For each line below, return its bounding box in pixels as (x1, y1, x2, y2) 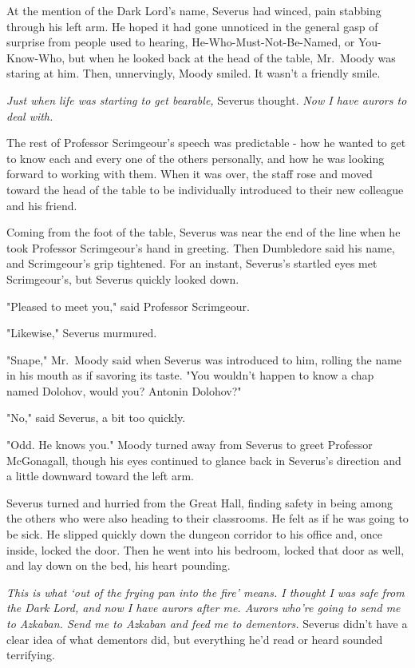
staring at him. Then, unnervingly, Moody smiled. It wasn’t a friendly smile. (6, 65, 381, 82)
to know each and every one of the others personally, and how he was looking (6, 149, 385, 166)
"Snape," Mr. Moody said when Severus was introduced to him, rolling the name (6, 351, 402, 368)
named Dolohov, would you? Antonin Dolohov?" (6, 382, 242, 399)
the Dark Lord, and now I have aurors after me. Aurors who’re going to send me (6, 599, 401, 616)
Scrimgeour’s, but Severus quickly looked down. (6, 270, 239, 287)
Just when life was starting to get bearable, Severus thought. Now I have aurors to (6, 91, 407, 108)
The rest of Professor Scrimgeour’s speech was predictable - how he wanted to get (6, 134, 406, 151)
